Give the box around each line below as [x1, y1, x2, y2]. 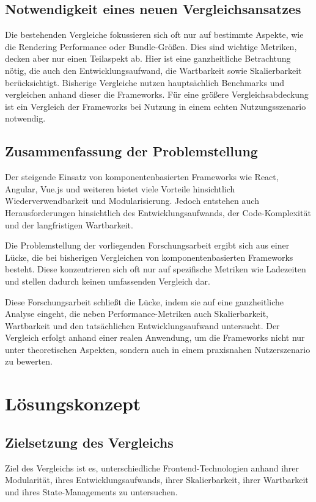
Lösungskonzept [5, 391, 141, 416]
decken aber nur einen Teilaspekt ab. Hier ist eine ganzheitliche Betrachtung [5, 52, 291, 65]
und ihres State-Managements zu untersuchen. [5, 485, 178, 498]
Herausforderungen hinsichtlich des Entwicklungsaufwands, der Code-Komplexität [5, 206, 311, 219]
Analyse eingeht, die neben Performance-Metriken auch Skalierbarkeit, [5, 307, 268, 320]
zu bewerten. [5, 355, 53, 368]
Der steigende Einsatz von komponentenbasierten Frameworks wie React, [5, 170, 279, 183]
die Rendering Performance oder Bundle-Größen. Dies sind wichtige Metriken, [5, 40, 297, 53]
